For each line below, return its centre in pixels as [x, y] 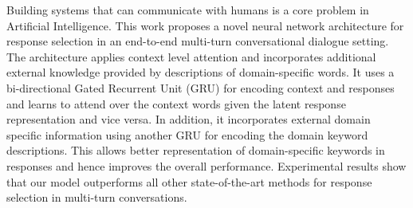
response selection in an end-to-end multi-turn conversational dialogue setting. [198, 41]
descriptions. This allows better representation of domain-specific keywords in [196, 150]
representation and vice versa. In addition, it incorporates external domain [189, 119]
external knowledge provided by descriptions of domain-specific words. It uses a [201, 72]
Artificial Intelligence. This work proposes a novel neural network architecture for [205, 25]
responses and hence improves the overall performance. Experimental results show [206, 165]
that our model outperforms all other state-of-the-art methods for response [189, 181]
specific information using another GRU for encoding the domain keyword [187, 134]
